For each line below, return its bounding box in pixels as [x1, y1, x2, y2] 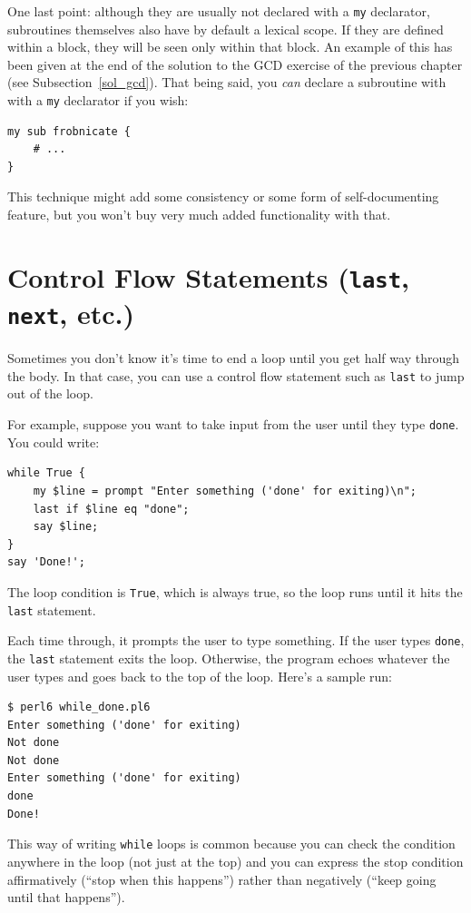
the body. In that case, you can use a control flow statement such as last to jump [7, 366, 465, 385]
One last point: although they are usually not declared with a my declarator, [7, 2, 430, 20]
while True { [7, 466, 85, 480]
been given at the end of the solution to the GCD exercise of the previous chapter [7, 54, 463, 74]
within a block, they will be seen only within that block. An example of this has [7, 37, 453, 56]
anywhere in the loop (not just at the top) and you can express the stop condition [7, 851, 464, 870]
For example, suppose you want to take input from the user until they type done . [7, 415, 459, 434]
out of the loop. [7, 384, 93, 403]
